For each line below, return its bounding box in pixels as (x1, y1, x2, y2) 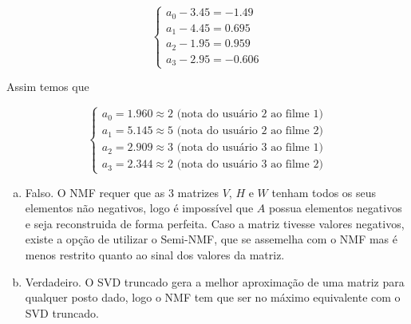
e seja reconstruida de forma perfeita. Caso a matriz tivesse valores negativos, (25, 215, 405, 231)
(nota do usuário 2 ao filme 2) (176, 125, 323, 137)
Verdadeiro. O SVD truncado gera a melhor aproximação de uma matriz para (25, 273, 405, 290)
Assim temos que (6, 78, 89, 95)
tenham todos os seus (271, 184, 377, 200)
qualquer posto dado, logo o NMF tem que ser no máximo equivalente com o (25, 289, 401, 306)
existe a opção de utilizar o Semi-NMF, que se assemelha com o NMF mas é (25, 231, 398, 247)
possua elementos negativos (268, 200, 402, 216)
